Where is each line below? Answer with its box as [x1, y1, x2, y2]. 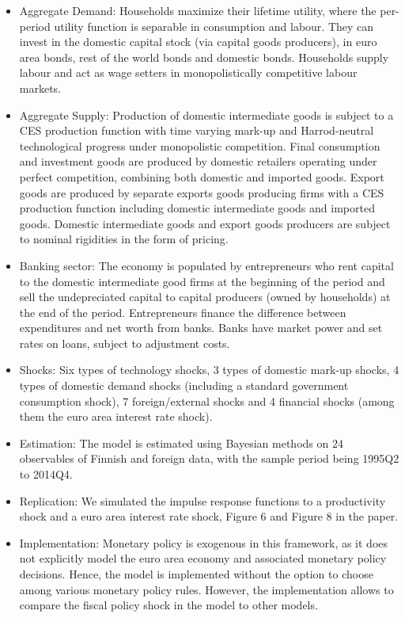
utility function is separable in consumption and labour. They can [54, 17, 374, 34]
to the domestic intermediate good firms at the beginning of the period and [19, 273, 385, 289]
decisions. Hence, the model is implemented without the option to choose [19, 566, 373, 582]
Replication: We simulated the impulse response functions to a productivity [19, 492, 386, 509]
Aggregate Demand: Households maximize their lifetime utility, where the [19, 2, 377, 18]
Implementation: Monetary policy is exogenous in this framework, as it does [19, 534, 388, 551]
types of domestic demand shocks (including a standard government [19, 377, 349, 394]
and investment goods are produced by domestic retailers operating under [19, 153, 377, 170]
